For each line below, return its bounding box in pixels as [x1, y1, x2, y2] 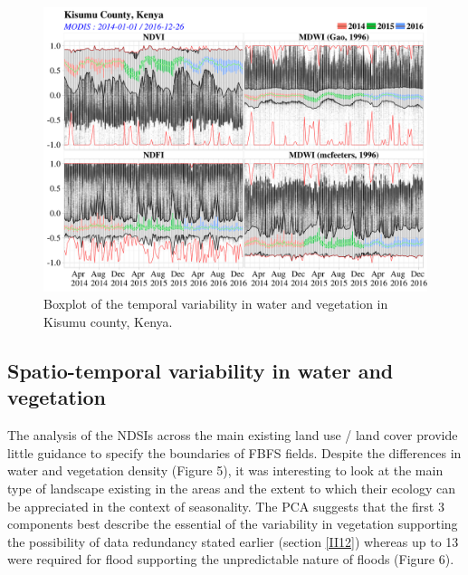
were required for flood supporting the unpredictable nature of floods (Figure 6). [7, 550, 454, 569]
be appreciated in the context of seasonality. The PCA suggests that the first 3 [7, 496, 444, 515]
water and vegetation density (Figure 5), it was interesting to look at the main [7, 461, 444, 480]
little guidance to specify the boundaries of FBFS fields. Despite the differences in [7, 443, 462, 462]
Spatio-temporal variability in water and [7, 357, 394, 385]
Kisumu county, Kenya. [43, 312, 173, 331]
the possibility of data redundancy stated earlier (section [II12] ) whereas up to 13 [7, 532, 459, 551]
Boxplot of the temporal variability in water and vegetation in [43, 294, 388, 313]
